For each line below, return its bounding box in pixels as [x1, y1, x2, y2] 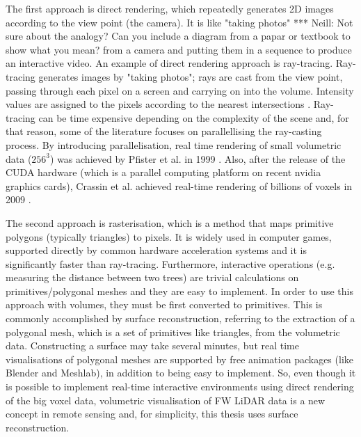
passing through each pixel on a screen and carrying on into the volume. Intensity [6, 83, 354, 97]
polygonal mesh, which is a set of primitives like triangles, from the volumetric [6, 324, 340, 339]
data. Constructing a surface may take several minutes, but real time [6, 338, 299, 353]
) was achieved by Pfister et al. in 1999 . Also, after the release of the [50, 151, 346, 166]
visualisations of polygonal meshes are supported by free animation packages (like [6, 351, 353, 366]
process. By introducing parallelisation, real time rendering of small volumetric [6, 137, 342, 152]
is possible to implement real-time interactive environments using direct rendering [6, 379, 354, 394]
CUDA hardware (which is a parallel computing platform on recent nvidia [6, 165, 321, 180]
